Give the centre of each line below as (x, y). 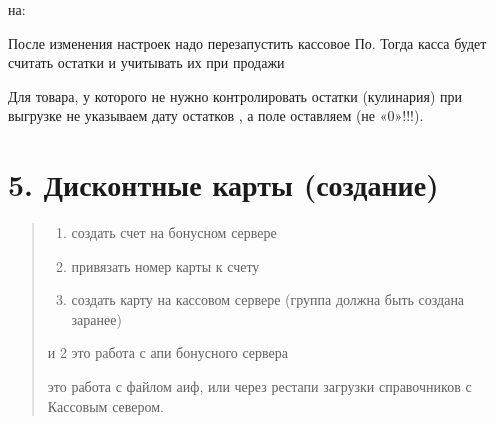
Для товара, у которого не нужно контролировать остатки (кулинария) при (235, 95)
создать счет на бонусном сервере (174, 232)
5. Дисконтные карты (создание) (223, 184)
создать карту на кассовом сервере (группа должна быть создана (268, 299)
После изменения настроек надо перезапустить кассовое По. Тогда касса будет (247, 42)
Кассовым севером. (105, 405)
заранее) (96, 318)
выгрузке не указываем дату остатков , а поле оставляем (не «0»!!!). (216, 115)
